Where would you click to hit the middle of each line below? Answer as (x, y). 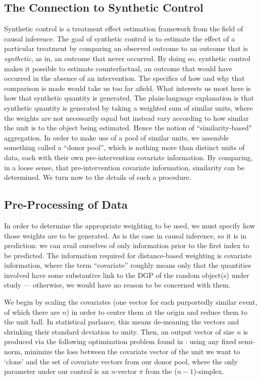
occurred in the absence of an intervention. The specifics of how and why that (124, 78)
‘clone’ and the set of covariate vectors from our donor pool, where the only (121, 361)
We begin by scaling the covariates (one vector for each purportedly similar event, (131, 302)
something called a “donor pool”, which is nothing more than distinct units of (124, 147)
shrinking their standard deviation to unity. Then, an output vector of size (119, 331)
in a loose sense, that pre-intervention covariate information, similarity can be (124, 167)
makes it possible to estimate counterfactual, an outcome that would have (118, 68)
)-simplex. (209, 371)
